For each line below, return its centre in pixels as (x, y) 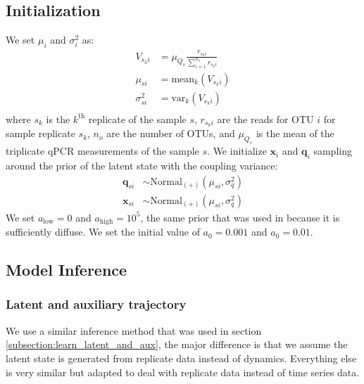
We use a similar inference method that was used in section (134, 330)
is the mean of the (295, 133)
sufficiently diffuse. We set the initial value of (103, 232)
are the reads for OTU (265, 119)
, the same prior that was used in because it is (240, 217)
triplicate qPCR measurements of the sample (102, 151)
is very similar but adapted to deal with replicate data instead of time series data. (183, 372)
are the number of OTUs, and (171, 133)
